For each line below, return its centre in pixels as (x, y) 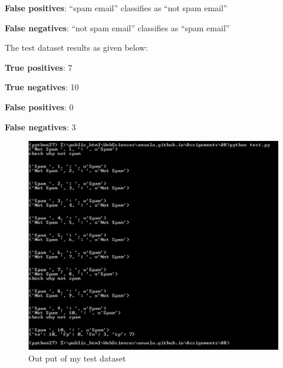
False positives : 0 (39, 106)
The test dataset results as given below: (76, 47)
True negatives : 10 (42, 87)
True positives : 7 (39, 67)
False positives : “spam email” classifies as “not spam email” (116, 8)
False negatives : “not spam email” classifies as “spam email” (117, 27)
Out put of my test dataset (77, 358)
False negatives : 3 (40, 126)
